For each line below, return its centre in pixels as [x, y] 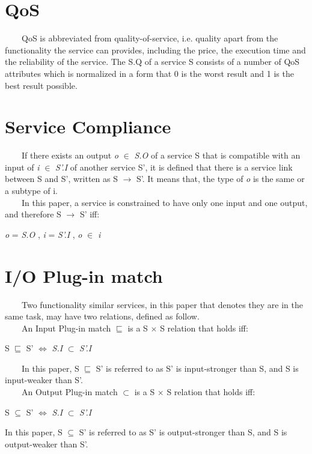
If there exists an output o [70, 155]
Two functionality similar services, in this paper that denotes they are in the [162, 304]
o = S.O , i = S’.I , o [44, 234]
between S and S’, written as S [61, 179]
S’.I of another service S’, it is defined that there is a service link [174, 167]
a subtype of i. [31, 190]
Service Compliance [88, 126]
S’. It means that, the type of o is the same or [221, 179]
